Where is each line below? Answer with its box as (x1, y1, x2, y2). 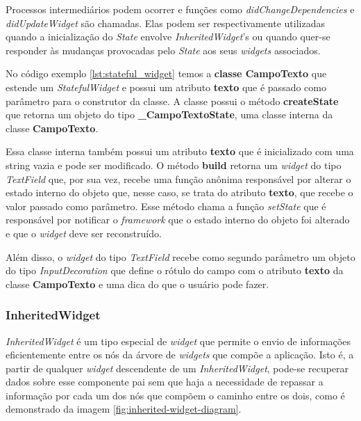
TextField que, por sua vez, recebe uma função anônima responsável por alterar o (6, 171, 351, 186)
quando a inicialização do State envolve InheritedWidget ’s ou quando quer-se (6, 29, 330, 44)
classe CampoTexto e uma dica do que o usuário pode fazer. (6, 276, 269, 291)
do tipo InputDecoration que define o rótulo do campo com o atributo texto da (6, 263, 344, 278)
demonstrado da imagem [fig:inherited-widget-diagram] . (6, 402, 242, 416)
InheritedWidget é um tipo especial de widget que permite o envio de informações (6, 333, 351, 348)
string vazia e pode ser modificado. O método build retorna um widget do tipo (6, 157, 342, 172)
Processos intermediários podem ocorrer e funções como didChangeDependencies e (6, 2, 355, 16)
